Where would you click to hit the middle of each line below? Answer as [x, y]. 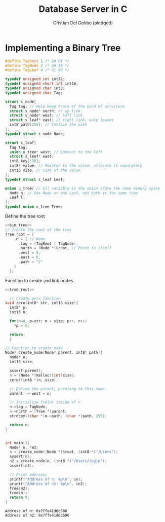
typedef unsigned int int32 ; [35, 79]
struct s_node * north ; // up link [45, 111]
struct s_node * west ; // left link [46, 115]
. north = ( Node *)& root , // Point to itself [65, 248]
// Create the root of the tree [38, 230]
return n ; [20, 425]
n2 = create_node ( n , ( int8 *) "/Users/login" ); [58, 461]
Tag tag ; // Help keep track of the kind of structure [67, 106]
